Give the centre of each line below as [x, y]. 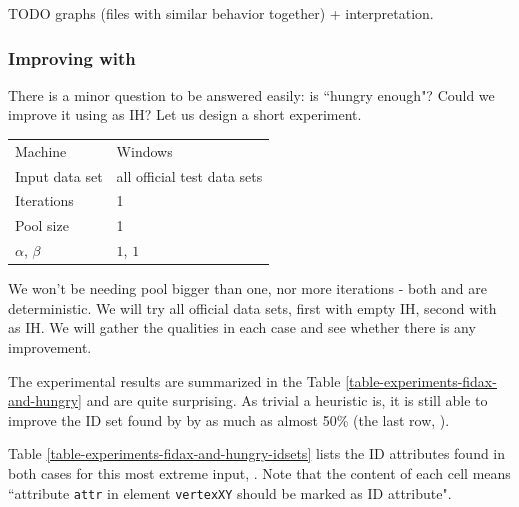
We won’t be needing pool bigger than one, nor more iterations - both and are [248, 288]
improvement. [50, 347]
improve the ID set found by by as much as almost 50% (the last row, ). [229, 419]
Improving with [72, 57]
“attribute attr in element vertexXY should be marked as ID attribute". [230, 492]
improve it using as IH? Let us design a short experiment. [185, 114]
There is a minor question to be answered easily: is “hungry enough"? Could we [251, 94]
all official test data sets [189, 175]
